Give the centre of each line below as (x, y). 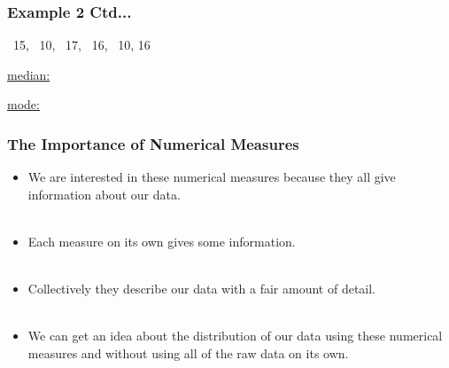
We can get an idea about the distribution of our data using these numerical (235, 336)
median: (29, 74)
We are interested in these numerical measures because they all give (212, 177)
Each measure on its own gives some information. (162, 241)
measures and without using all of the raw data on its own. (188, 352)
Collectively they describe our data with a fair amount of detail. (202, 289)
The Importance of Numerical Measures (153, 143)
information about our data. (104, 194)
